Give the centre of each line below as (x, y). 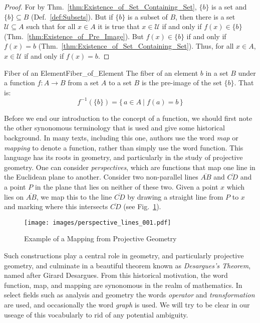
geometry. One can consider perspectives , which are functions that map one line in (130, 167)
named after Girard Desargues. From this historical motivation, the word (116, 275)
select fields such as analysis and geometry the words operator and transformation (129, 295)
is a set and (229, 7)
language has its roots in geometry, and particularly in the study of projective (123, 157)
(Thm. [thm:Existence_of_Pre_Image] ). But (74, 36)
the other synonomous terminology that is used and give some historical (114, 128)
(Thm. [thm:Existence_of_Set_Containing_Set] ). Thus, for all (136, 46)
